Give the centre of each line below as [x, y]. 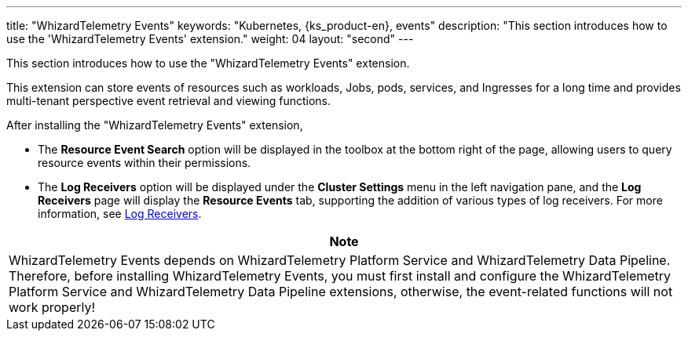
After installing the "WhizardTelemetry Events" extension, [155, 125]
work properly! [52, 307]
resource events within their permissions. [145, 163]
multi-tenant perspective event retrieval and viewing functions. [168, 101]
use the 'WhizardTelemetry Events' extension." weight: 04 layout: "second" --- [210, 39]
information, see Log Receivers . [120, 214]
